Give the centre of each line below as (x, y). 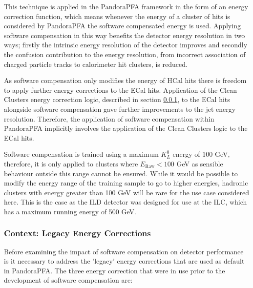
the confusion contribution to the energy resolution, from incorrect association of (125, 54)
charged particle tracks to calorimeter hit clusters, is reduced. (96, 64)
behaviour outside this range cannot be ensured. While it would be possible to (121, 173)
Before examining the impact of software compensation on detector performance (124, 251)
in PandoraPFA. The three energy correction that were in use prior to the (115, 270)
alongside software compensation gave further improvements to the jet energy (120, 109)
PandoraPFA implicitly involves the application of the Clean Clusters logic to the (126, 128)
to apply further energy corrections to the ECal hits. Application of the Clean (120, 90)
